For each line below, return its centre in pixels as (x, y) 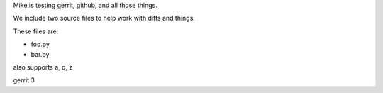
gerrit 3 (24, 80)
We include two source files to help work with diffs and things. (104, 18)
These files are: (36, 31)
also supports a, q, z (43, 67)
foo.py (40, 44)
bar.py (40, 54)
